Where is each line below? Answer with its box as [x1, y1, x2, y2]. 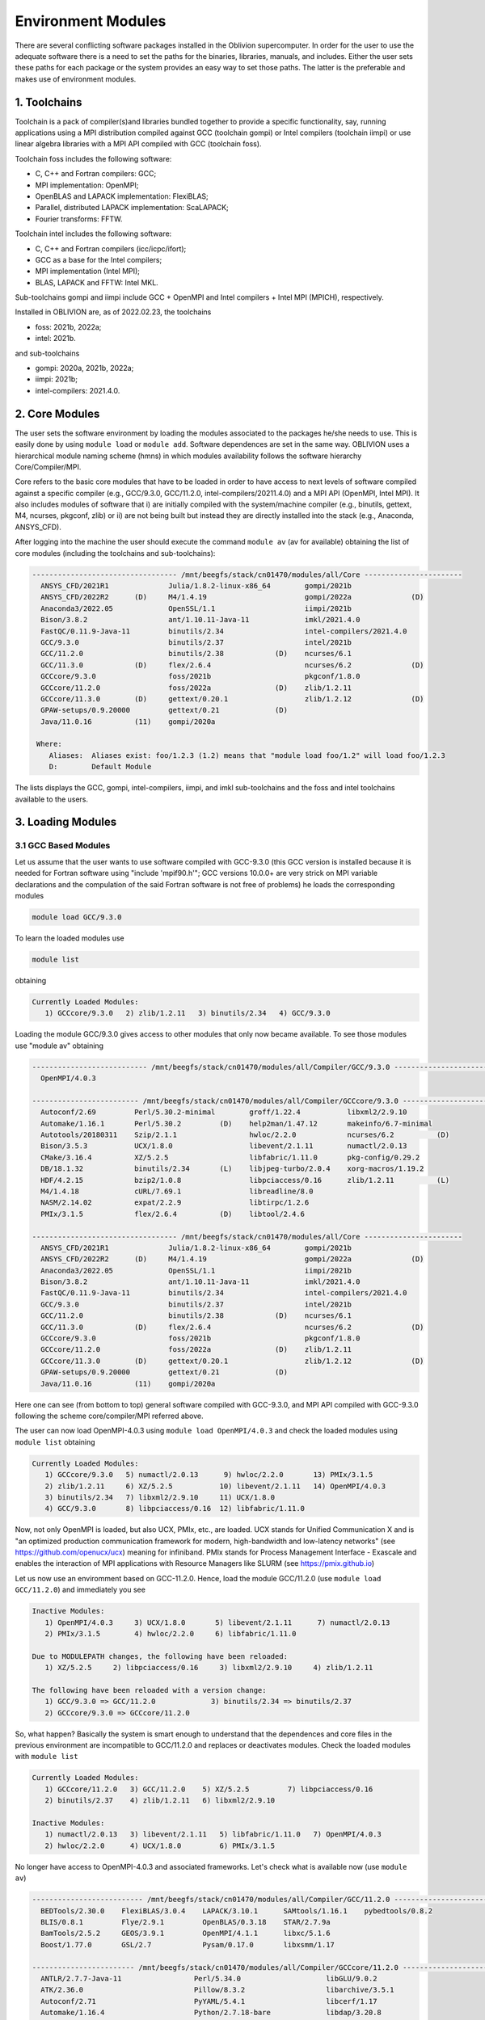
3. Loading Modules [15, 815, 117, 829]
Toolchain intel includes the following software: [15, 229, 172, 238]
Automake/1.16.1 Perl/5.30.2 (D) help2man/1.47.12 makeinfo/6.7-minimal [40, 1119, 432, 1128]
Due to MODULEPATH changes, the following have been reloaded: [32, 1652, 289, 1660]
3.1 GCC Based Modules [15, 840, 111, 852]
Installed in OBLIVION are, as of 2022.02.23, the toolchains [15, 307, 212, 317]
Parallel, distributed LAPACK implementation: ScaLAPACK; [35, 203, 230, 213]
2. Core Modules [15, 406, 100, 420]
